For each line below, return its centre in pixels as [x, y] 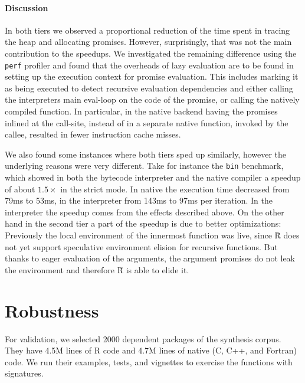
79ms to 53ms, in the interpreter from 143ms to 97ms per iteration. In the [139, 200]
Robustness [52, 310]
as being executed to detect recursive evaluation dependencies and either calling [149, 88]
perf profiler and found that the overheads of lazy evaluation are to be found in [149, 65]
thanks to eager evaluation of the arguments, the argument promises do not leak [150, 258]
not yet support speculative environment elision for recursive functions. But [141, 246]
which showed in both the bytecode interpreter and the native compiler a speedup [153, 177]
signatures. [24, 373]
